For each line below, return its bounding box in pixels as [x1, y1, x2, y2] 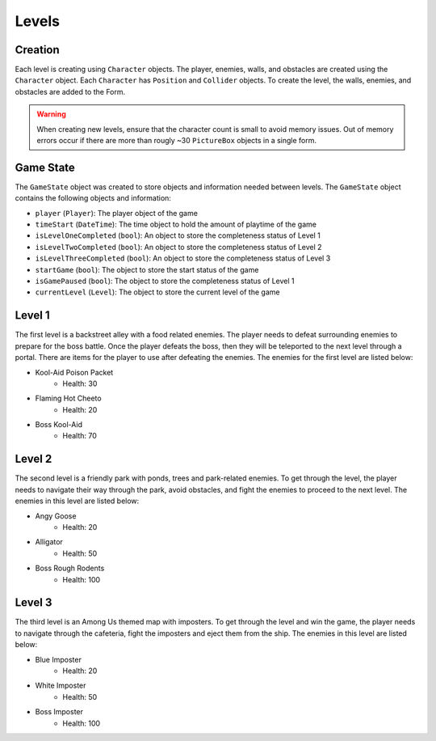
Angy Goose [35, 510, 77, 521]
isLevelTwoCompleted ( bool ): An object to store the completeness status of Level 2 [35, 242, 322, 252]
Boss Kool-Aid [35, 420, 82, 430]
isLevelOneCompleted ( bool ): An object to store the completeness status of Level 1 [35, 231, 321, 240]
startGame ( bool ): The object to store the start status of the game [35, 265, 259, 274]
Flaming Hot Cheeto [35, 393, 102, 404]
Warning [36, 109, 66, 119]
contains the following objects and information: [15, 193, 171, 203]
